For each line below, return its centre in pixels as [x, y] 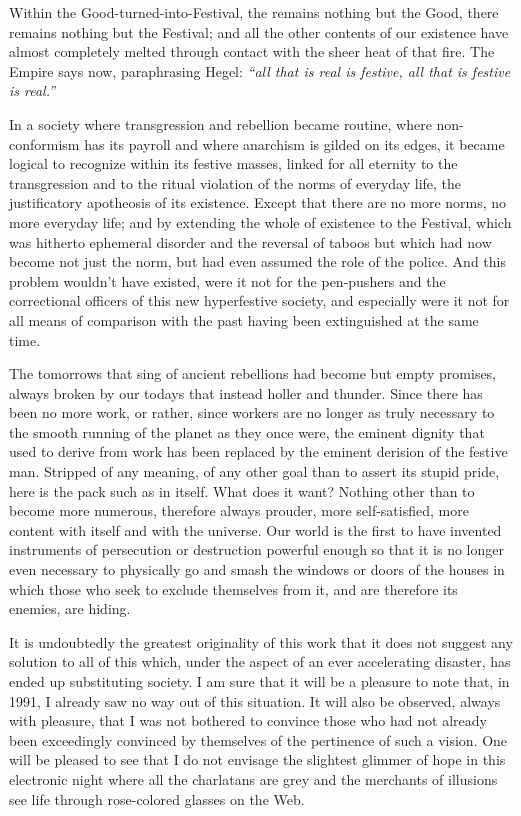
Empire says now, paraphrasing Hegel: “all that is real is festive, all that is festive [260, 70]
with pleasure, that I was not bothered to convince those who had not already [248, 720]
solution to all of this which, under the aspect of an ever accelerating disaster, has [260, 661]
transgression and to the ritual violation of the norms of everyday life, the [235, 182]
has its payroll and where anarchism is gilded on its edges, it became [294, 143]
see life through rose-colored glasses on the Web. [157, 798]
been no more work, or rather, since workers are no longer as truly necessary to [252, 412]
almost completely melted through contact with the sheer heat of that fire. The [252, 51]
